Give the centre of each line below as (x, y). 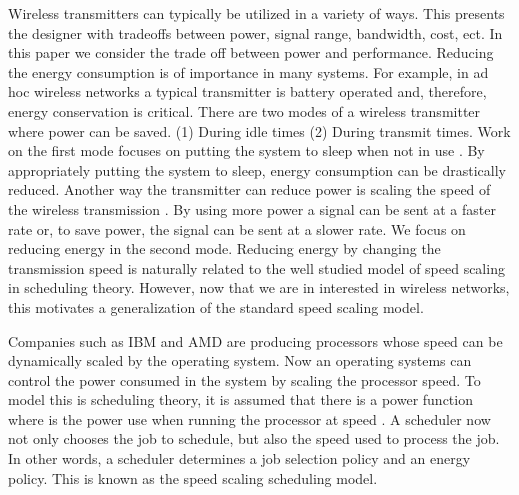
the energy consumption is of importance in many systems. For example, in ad (248, 71)
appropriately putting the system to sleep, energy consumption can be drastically (257, 169)
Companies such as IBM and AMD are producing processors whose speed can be (255, 340)
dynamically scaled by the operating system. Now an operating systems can (240, 360)
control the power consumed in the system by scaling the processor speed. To (244, 379)
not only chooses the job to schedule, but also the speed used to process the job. (254, 438)
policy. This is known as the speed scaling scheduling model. (193, 477)
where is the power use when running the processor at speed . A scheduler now (249, 418)
